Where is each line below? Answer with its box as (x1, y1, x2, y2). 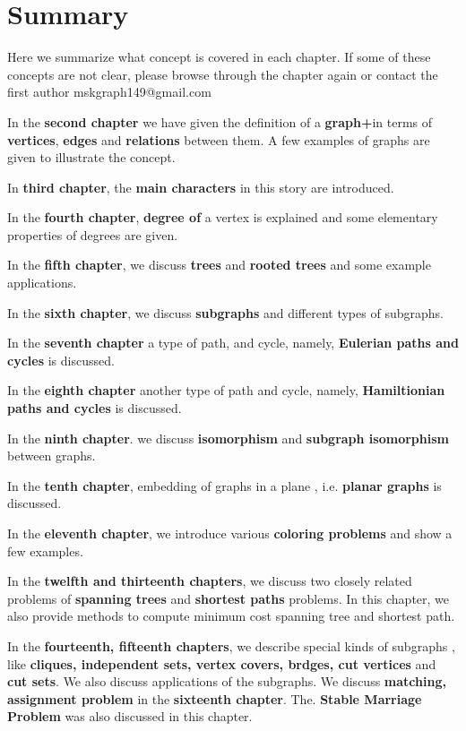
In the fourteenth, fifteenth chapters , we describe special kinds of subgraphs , (7, 636, 455, 655)
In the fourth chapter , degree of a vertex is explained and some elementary (7, 208, 438, 227)
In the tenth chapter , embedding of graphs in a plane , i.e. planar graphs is (7, 476, 442, 494)
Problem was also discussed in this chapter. (7, 707, 253, 726)
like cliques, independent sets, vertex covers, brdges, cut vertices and (7, 654, 436, 673)
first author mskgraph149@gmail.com (7, 82, 211, 101)
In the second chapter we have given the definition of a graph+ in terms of (7, 112, 433, 131)
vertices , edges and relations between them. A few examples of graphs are (7, 130, 430, 149)
